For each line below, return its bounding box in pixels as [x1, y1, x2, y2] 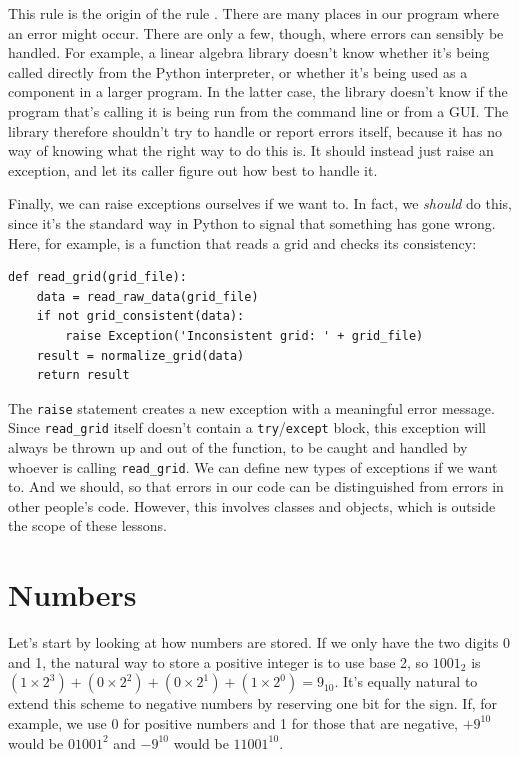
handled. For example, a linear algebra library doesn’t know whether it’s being [8, 42, 490, 63]
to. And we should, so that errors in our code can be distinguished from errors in [8, 476, 504, 497]
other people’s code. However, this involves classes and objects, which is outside [8, 495, 496, 516]
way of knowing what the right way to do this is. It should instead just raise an [8, 140, 494, 161]
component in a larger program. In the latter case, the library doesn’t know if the [8, 81, 508, 102]
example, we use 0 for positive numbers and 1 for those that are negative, [8, 712, 458, 733]
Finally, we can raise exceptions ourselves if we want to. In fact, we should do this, [8, 193, 513, 214]
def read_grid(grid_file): [8, 270, 187, 285]
